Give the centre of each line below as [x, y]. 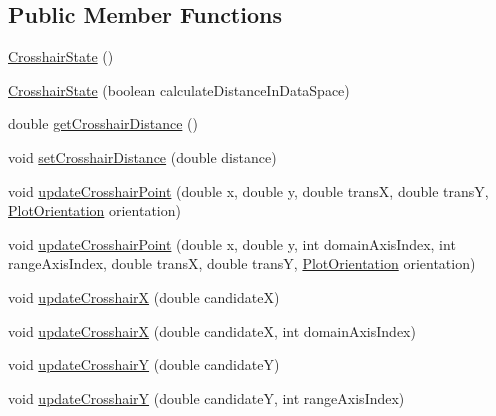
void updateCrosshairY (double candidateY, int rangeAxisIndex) [206, 397]
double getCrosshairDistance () [103, 123]
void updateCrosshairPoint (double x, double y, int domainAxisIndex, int [232, 243]
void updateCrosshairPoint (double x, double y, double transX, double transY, [248, 190]
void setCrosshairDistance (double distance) [142, 156]
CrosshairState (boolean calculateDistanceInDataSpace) [179, 89]
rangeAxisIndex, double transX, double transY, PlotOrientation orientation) [242, 263]
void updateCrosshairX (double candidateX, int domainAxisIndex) [212, 330]
